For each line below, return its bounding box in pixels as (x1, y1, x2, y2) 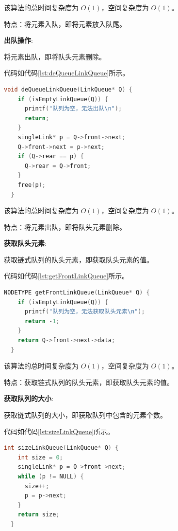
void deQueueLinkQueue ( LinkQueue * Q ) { (4, 86, 132, 93)
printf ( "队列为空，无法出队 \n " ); (24, 105, 122, 112)
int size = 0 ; (17, 454, 63, 461)
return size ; (17, 511, 60, 518)
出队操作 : (4, 35, 33, 45)
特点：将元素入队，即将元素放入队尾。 (4, 18, 126, 29)
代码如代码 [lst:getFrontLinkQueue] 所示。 (4, 271, 129, 281)
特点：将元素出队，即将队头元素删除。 (4, 221, 126, 232)
